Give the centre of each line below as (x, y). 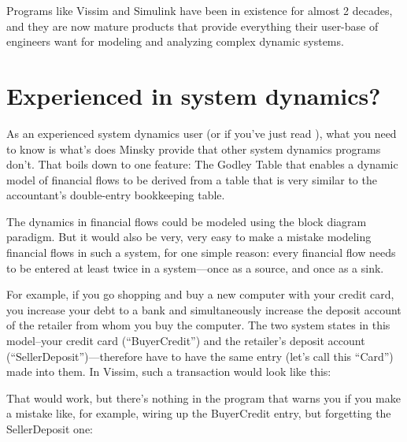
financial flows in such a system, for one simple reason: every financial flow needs (201, 253)
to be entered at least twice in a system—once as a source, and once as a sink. (195, 267)
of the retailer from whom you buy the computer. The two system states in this (198, 325)
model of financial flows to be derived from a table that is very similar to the (192, 179)
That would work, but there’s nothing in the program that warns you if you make (203, 397)
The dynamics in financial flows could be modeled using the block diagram (187, 221)
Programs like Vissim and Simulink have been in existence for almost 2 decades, (200, 10)
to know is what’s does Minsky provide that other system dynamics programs (194, 149)
